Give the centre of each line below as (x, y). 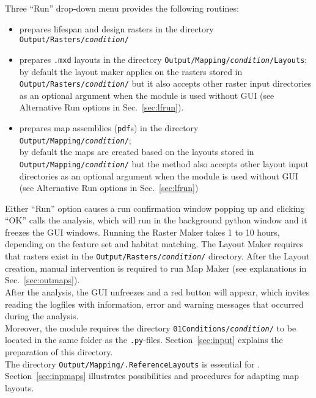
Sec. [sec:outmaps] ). (42, 280)
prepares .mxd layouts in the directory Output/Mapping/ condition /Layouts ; (163, 59)
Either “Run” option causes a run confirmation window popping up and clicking (155, 208)
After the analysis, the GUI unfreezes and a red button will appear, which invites (157, 291)
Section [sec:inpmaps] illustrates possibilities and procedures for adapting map (152, 376)
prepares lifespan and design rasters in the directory (116, 28)
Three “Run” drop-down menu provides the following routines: (122, 8)
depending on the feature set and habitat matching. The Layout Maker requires (154, 244)
